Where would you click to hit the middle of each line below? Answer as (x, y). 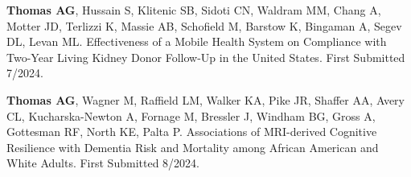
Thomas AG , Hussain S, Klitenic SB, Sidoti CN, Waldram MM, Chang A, (194, 10)
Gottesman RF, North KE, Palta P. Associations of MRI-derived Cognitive (192, 132)
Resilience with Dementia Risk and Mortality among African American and (193, 147)
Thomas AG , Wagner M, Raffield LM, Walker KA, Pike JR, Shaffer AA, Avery (206, 99)
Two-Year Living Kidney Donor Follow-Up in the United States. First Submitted (206, 57)
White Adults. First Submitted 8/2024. (103, 163)
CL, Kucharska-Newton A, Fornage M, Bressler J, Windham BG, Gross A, (191, 115)
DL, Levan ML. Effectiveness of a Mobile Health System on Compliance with (197, 41)
